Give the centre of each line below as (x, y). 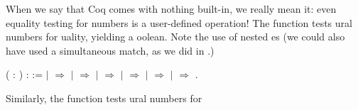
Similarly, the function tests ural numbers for (104, 98)
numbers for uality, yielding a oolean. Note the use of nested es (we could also (175, 37)
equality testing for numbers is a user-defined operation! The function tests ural (179, 22)
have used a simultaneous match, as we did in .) (110, 50)
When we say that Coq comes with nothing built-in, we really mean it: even (171, 9)
